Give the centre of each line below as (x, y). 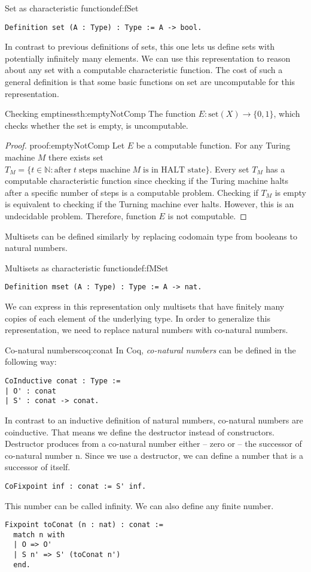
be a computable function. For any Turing (213, 145)
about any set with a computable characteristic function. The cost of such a (144, 70)
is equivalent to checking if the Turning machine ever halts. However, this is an (150, 204)
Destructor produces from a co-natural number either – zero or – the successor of (153, 444)
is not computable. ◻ (207, 215)
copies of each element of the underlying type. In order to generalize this (138, 318)
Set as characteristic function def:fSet (72, 8)
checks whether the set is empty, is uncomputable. (97, 125)
